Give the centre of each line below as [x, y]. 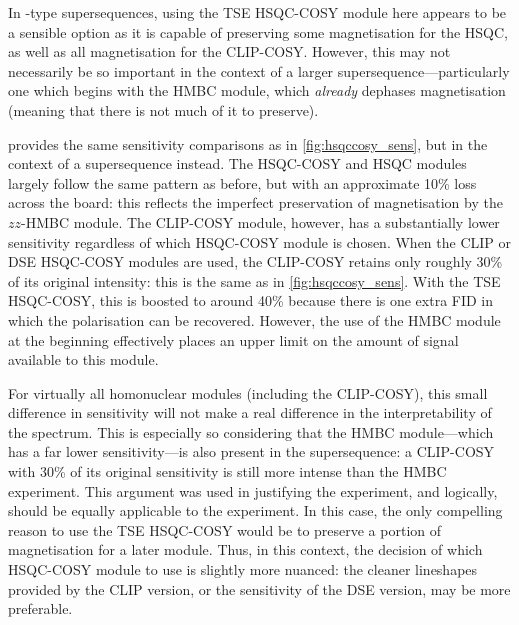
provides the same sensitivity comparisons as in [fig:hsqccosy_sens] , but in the [248, 143]
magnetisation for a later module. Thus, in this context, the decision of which [245, 549]
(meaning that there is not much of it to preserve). [163, 109]
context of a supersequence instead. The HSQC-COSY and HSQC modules [237, 163]
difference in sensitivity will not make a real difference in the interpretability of [250, 412]
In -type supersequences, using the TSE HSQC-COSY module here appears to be [257, 12]
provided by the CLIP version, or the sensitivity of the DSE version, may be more [259, 588]
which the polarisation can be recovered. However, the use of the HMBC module [254, 319]
